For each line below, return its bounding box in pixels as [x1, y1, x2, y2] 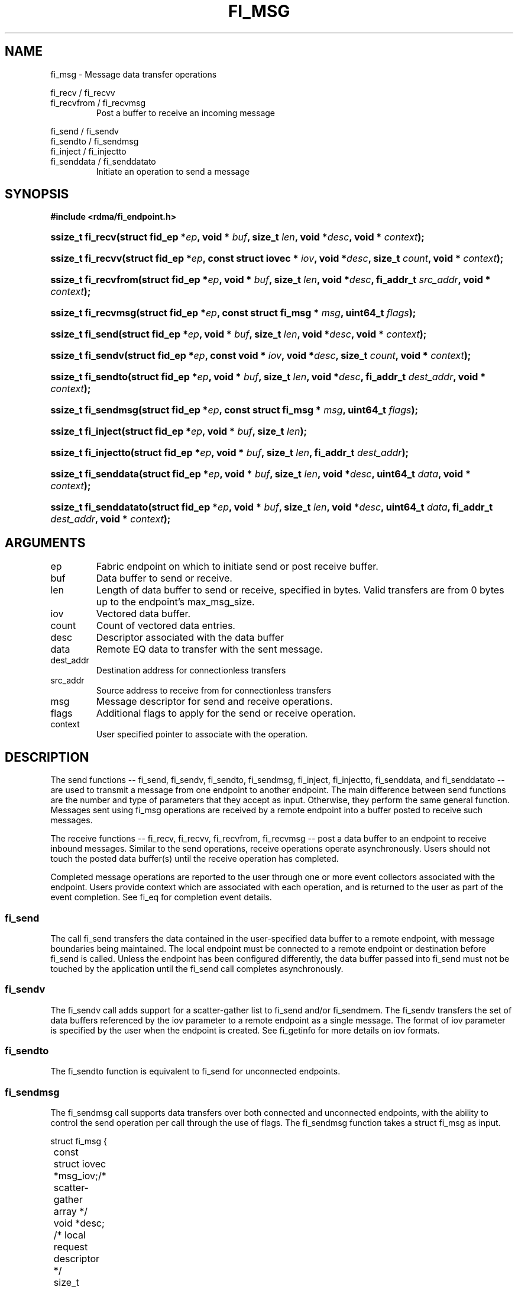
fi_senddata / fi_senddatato [50, 156, 156, 166]
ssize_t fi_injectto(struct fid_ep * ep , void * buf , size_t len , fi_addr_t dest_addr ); [50, 447, 409, 459]
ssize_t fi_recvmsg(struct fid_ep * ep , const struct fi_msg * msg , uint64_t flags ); [50, 307, 416, 319]
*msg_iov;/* [53, 1170, 106, 1182]
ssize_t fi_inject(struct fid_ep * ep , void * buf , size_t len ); [50, 425, 307, 438]
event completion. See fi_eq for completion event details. [50, 892, 272, 903]
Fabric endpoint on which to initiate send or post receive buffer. [96, 560, 378, 573]
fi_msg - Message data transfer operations [50, 69, 217, 79]
